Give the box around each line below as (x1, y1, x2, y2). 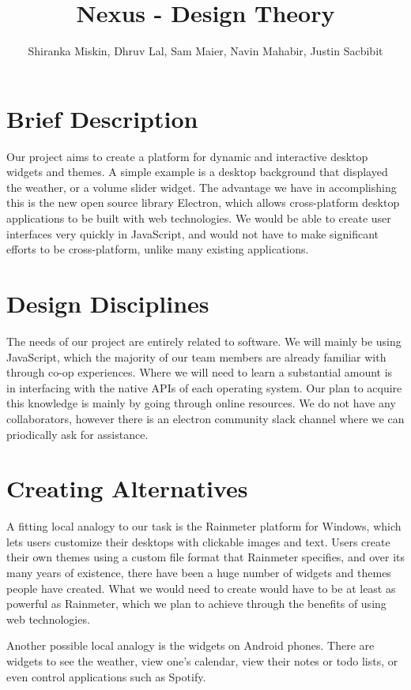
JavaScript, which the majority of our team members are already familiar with (6, 348, 386, 365)
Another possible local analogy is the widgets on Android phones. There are (6, 637, 375, 654)
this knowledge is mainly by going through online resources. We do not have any (6, 395, 396, 411)
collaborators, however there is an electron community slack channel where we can (6, 410, 405, 426)
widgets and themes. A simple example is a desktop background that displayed (6, 163, 388, 180)
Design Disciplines (6, 287, 209, 319)
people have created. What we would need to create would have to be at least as (6, 579, 396, 596)
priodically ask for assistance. (6, 426, 149, 442)
